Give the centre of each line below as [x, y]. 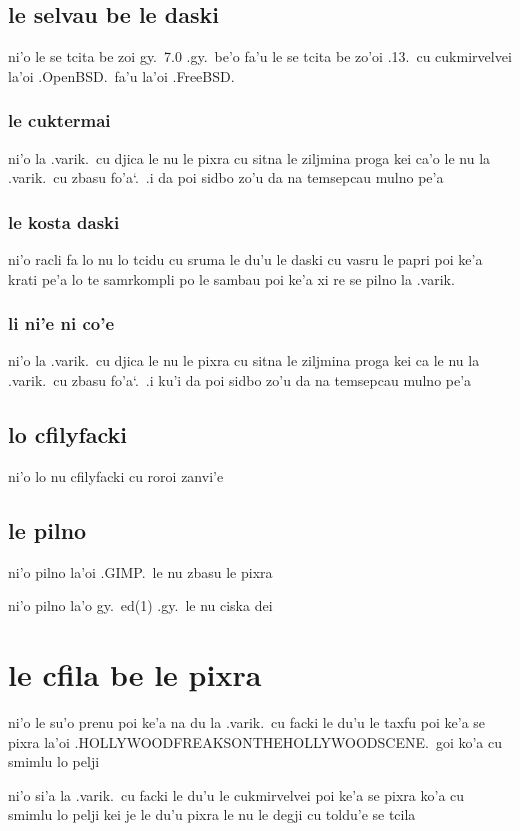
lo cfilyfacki [68, 434]
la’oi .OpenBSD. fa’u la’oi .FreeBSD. [121, 75]
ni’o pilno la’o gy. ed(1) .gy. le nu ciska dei [140, 605]
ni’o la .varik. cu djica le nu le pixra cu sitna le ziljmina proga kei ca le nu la [244, 360]
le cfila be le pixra [135, 673]
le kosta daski [64, 221]
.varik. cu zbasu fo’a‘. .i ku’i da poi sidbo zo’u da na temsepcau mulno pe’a [240, 380]
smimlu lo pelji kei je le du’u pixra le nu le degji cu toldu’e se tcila [212, 814]
